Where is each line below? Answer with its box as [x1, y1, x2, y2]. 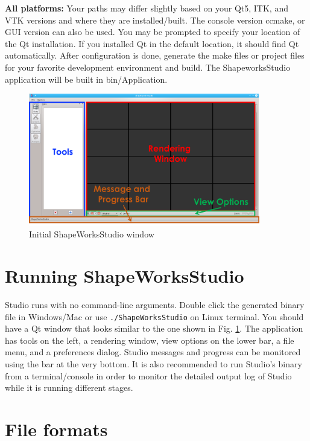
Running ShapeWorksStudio [5, 263, 244, 288]
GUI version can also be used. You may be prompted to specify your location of [5, 25, 300, 38]
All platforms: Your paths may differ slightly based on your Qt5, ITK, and [5, 2, 288, 14]
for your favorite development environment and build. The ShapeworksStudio [5, 60, 291, 73]
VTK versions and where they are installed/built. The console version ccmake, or [5, 13, 305, 26]
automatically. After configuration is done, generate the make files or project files [5, 49, 305, 62]
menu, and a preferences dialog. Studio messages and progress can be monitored [5, 346, 301, 358]
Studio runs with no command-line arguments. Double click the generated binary [5, 298, 305, 311]
